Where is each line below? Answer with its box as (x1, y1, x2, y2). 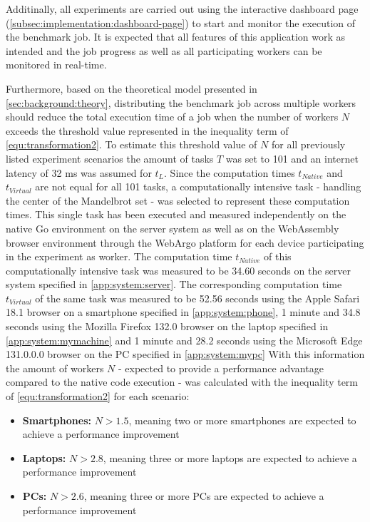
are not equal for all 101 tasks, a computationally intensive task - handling (35, 179, 361, 194)
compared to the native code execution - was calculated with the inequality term (6, 374, 359, 389)
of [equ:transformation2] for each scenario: (6, 389, 190, 404)
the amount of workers (6, 360, 104, 375)
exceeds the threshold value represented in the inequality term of (6, 123, 289, 138)
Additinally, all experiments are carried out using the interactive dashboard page (6, 1, 359, 16)
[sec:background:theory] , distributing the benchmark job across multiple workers (6, 95, 356, 110)
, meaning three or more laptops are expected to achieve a (103, 450, 357, 465)
